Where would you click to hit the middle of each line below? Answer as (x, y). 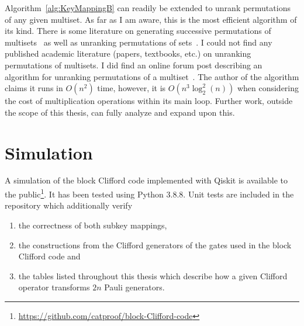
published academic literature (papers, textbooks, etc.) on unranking (128, 53)
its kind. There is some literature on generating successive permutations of (138, 31)
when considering (268, 88)
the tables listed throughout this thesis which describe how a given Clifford (153, 275)
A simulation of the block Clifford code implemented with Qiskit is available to (146, 180)
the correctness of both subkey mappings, (93, 225)
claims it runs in (34, 88)
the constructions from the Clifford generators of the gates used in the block (155, 244)
